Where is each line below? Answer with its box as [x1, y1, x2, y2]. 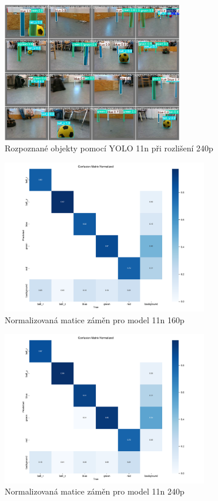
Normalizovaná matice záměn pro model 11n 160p [5, 313, 185, 326]
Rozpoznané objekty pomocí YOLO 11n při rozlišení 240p [5, 142, 213, 154]
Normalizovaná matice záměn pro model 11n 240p [5, 485, 185, 497]
